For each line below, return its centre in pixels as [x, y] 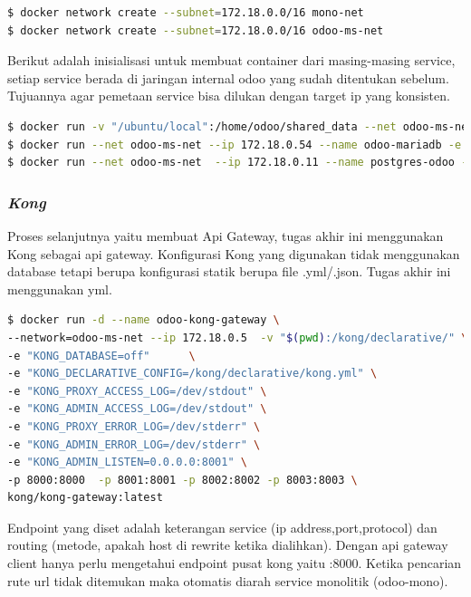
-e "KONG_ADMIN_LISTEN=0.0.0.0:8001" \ [127, 462]
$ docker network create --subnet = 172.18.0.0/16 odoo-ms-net [196, 30]
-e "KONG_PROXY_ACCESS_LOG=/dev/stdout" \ [137, 391]
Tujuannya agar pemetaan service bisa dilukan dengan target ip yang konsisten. [229, 96]
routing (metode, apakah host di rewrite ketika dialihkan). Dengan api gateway [228, 545]
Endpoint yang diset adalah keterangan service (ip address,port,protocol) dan [222, 527]
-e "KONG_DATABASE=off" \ [101, 356]
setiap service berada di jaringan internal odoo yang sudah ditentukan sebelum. [228, 77]
